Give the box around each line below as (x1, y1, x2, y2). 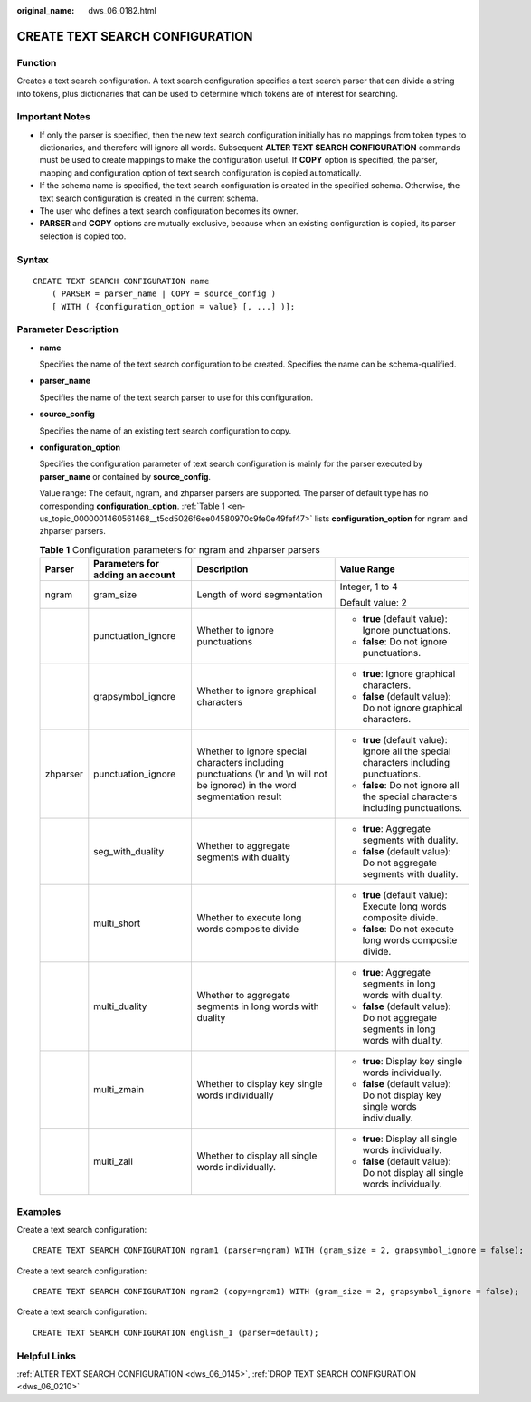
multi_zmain (93, 1083, 145, 1096)
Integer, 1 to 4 (339, 580, 398, 593)
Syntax (16, 253, 49, 266)
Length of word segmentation (196, 588, 323, 601)
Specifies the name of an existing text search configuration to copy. (39, 425, 292, 436)
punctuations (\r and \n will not (196, 768, 327, 780)
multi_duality (93, 1000, 147, 1013)
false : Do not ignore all (362, 779, 460, 792)
